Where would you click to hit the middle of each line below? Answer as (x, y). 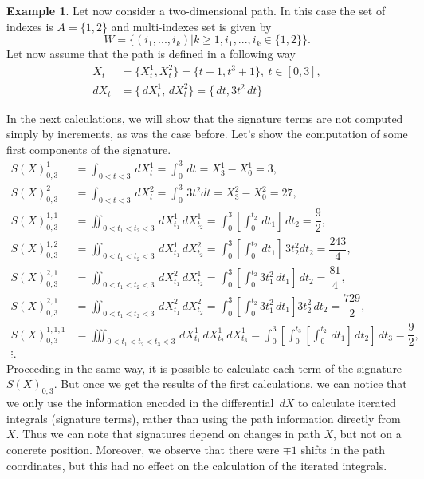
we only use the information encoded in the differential (140, 403)
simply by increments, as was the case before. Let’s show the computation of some (207, 134)
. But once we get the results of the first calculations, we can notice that (230, 384)
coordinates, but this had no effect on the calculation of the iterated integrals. (197, 465)
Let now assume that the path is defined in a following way (151, 54)
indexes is (30, 26)
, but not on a (367, 434)
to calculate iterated (347, 403)
